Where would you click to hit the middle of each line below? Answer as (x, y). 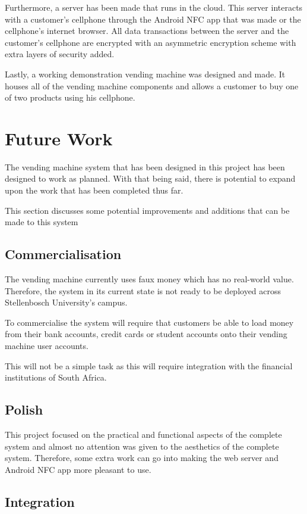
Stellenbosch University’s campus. (66, 302)
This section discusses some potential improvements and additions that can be (147, 210)
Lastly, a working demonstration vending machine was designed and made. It (145, 74)
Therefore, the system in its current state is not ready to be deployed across (143, 290)
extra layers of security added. (60, 54)
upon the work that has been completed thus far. (94, 190)
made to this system (42, 222)
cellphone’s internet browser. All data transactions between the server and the (147, 31)
